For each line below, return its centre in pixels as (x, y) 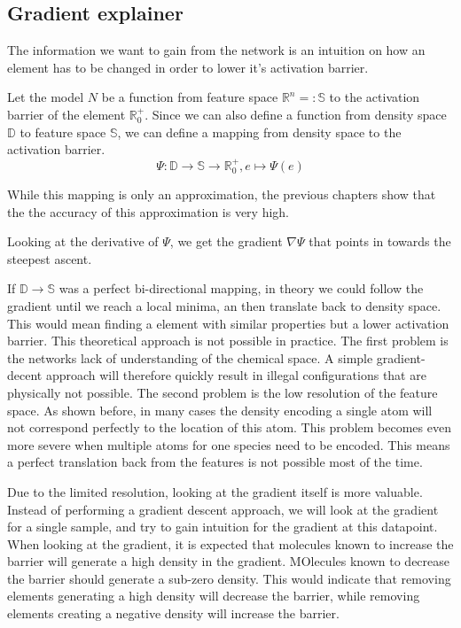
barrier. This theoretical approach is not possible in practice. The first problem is (228, 341)
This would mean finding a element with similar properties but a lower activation (228, 323)
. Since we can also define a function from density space (296, 114)
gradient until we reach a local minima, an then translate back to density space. (224, 305)
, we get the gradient (226, 241)
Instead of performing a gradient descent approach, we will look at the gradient (223, 509)
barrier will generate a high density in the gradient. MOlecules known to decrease (229, 561)
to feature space (63, 132)
